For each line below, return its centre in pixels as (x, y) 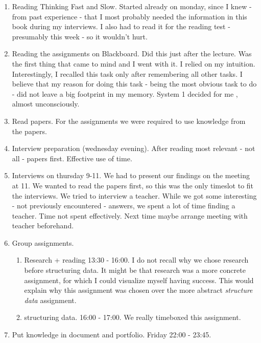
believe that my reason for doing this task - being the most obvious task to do (134, 84)
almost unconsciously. (46, 104)
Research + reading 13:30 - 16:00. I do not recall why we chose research (136, 260)
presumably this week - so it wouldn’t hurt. (80, 36)
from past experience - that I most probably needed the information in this (129, 16)
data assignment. (50, 300)
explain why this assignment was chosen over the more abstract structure (138, 290)
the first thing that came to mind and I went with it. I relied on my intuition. (134, 63)
